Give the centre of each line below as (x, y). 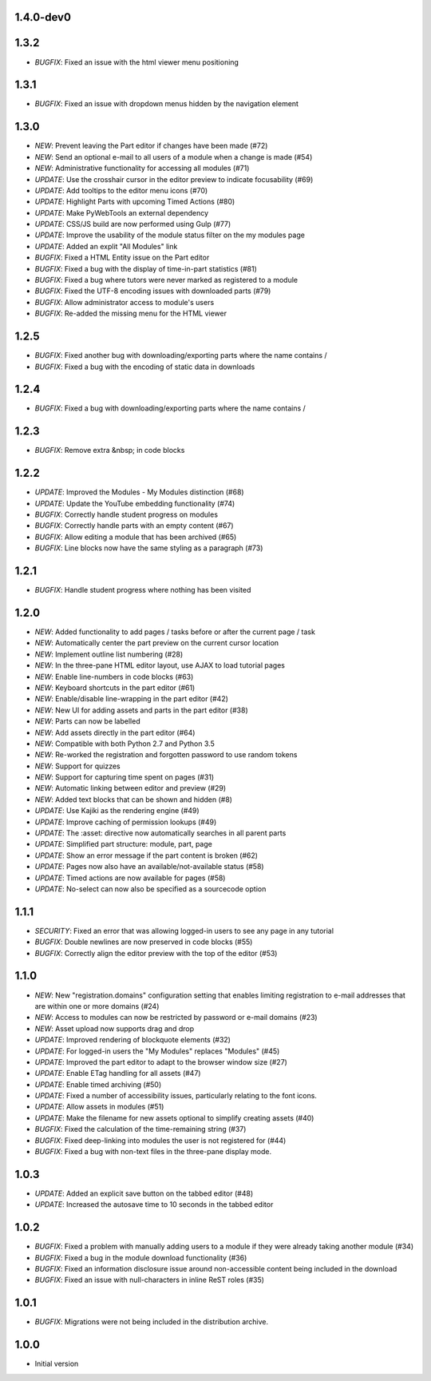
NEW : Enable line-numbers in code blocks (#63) (114, 677)
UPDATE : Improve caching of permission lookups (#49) (126, 822)
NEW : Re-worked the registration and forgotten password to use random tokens (166, 755)
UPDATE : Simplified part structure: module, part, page (124, 844)
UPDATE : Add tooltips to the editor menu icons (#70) (121, 190)
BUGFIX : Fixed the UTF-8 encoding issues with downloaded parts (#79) (153, 291)
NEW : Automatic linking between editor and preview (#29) (130, 788)
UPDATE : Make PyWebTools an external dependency (122, 212)
